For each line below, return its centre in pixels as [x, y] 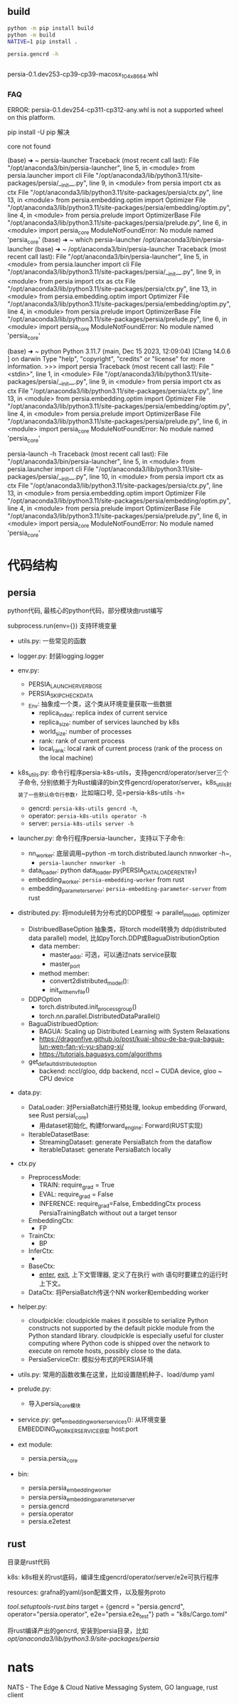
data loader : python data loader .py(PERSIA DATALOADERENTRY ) [112, 871]
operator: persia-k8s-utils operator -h [87, 815]
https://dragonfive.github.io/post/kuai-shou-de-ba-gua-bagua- [132, 1039]
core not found [29, 146]
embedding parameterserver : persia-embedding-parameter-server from [127, 890]
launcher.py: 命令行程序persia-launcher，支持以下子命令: [101, 838]
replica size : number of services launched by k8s [109, 723]
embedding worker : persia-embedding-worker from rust [106, 880]
